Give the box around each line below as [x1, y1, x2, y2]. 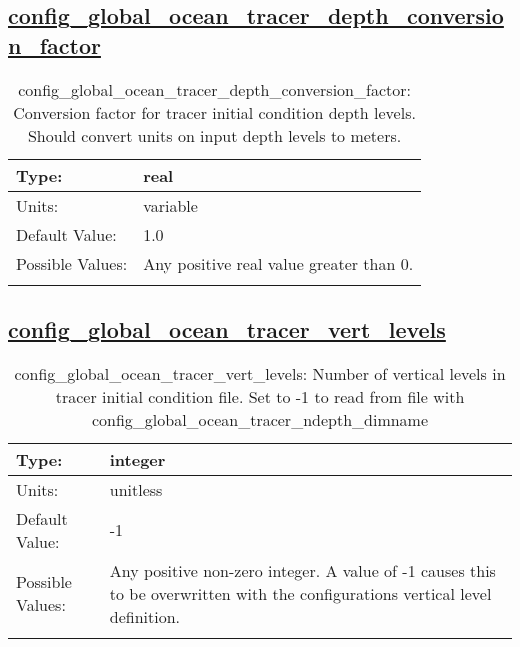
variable [143, 193, 198, 217]
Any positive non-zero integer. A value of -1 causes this [109, 558, 496, 582]
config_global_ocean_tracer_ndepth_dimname [91, 407, 429, 431]
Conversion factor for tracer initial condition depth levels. [13, 100, 416, 124]
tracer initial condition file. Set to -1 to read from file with [55, 384, 465, 408]
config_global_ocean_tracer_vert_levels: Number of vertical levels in [14, 361, 506, 385]
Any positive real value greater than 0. [143, 251, 414, 275]
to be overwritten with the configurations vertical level [109, 581, 492, 605]
